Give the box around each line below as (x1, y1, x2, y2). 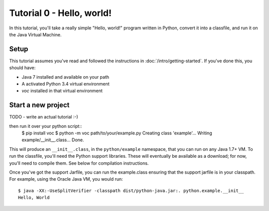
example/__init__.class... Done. (21, 137, 84, 143)
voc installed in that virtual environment (21, 88, 103, 94)
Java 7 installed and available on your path (21, 74, 110, 80)
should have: (9, 65, 36, 71)
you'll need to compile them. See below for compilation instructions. (9, 160, 149, 166)
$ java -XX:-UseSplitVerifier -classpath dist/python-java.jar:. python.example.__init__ (18, 188, 244, 194)
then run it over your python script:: (9, 123, 82, 129)
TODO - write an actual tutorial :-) (9, 114, 78, 120)
